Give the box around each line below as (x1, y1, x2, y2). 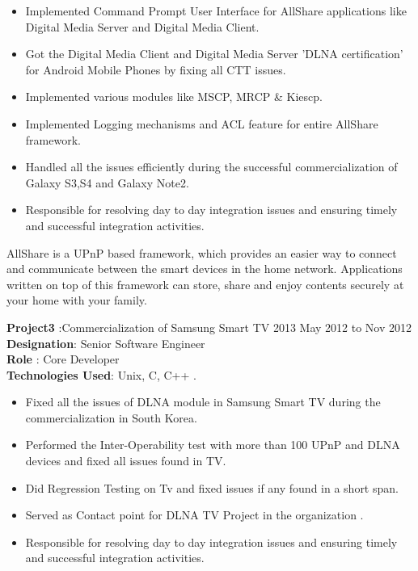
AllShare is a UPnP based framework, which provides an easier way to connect (6, 244, 397, 261)
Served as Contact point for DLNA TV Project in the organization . (25, 506, 364, 523)
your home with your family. (6, 292, 147, 309)
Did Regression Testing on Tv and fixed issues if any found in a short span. (25, 479, 399, 496)
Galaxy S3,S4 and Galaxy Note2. (25, 174, 189, 191)
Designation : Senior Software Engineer (6, 334, 205, 351)
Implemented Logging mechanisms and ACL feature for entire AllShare (25, 115, 378, 132)
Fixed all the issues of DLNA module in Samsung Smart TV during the (25, 393, 381, 410)
